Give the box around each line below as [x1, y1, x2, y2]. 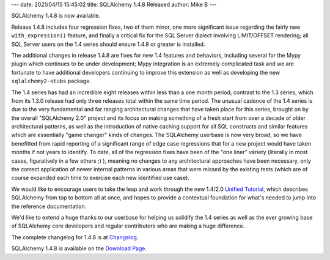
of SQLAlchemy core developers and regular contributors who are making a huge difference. [11, 222, 245, 229]
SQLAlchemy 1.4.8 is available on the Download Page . [11, 245, 147, 252]
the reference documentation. [11, 202, 87, 210]
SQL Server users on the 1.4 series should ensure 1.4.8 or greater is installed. [11, 40, 205, 48]
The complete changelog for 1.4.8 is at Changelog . [11, 233, 139, 241]
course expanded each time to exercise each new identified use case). [11, 174, 189, 182]
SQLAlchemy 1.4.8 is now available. [11, 12, 101, 20]
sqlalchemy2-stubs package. [11, 77, 92, 85]
